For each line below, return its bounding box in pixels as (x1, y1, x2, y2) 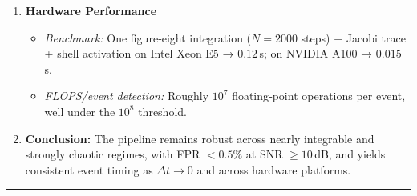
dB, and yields (314, 146, 386, 162)
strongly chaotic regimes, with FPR (25, 146, 200, 162)
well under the (44, 102, 115, 119)
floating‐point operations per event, (232, 87, 406, 104)
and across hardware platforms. (196, 161, 351, 178)
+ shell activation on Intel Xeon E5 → (44, 45, 234, 62)
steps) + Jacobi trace (301, 29, 406, 46)
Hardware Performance (25, 2, 157, 18)
